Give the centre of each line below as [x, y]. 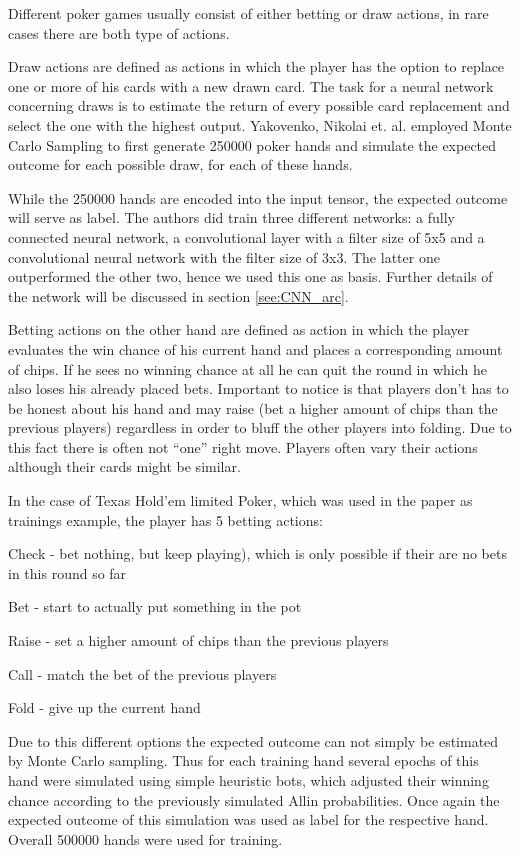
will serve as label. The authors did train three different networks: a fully [231, 217]
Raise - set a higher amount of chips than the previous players [198, 640]
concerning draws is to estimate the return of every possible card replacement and [259, 105]
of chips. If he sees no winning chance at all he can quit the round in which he [247, 368]
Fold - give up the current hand [104, 707]
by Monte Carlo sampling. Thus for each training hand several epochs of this [243, 760]
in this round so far [67, 572]
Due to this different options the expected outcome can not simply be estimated [253, 740]
